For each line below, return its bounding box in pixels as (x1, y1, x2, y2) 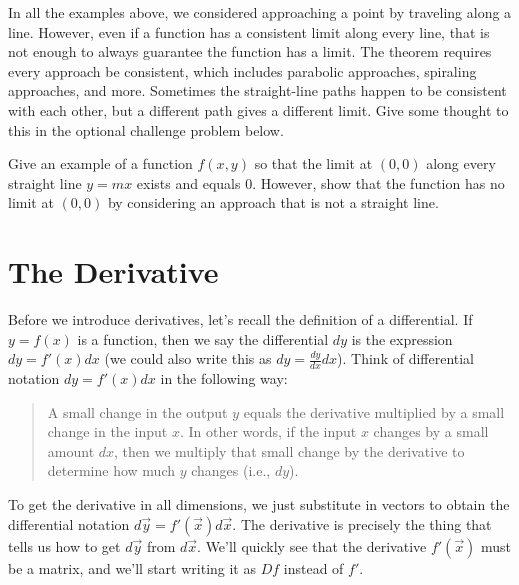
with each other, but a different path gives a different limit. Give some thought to (8, 99, 509, 120)
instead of (283, 557, 344, 578)
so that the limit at (254, 153, 373, 174)
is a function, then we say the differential (77, 328, 329, 349)
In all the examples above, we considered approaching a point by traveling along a (8, 2, 512, 22)
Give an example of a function (8, 153, 193, 174)
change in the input (47, 421, 168, 442)
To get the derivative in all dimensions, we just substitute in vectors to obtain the (8, 494, 510, 515)
